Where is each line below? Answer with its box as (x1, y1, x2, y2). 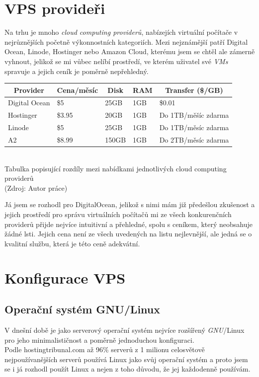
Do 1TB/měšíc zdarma (159, 110, 229, 120)
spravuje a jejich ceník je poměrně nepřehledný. (4, 66, 149, 76)
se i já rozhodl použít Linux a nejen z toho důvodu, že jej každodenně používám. (4, 364, 251, 374)
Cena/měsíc (57, 84, 98, 95)
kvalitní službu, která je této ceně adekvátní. (4, 238, 140, 248)
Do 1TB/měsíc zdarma (159, 122, 229, 133)
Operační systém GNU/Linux (4, 302, 161, 317)
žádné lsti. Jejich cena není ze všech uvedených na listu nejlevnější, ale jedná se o (4, 228, 252, 239)
